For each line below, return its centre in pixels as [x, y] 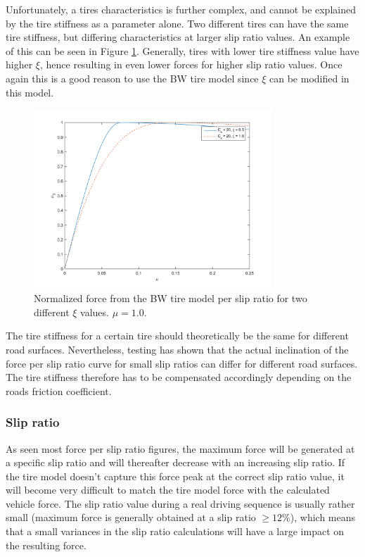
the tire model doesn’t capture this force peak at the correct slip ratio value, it [175, 476]
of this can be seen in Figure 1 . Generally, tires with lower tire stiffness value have [182, 50]
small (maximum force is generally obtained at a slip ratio [131, 517]
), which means [323, 517]
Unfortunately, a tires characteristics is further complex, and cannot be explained [181, 9]
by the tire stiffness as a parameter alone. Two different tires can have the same [177, 23]
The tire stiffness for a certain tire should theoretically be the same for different [177, 336]
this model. [30, 92]
